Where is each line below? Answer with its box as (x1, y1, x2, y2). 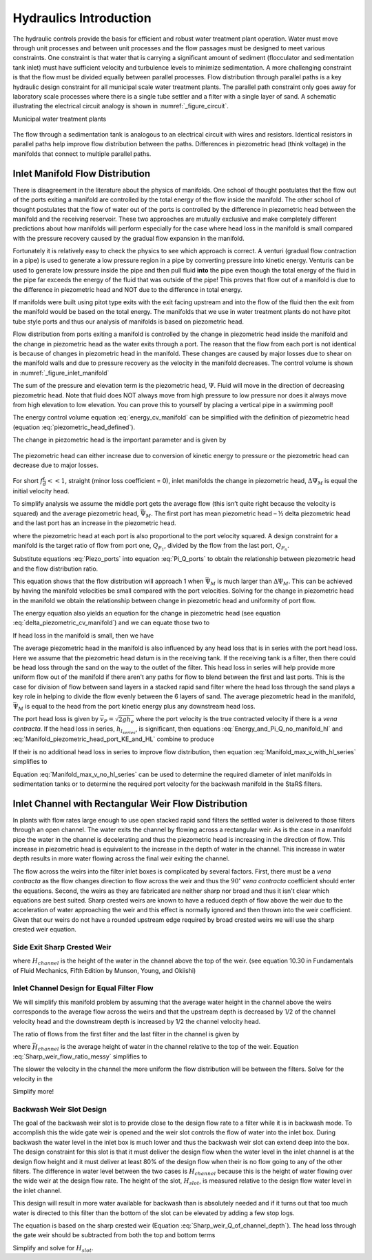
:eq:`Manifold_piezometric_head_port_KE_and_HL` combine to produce (12, 735, 215, 743)
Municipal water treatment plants (12, 115, 107, 123)
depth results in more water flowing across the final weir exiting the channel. (12, 854, 230, 863)
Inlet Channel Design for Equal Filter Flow (12, 983, 154, 993)
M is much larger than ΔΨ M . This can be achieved (210, 577, 353, 587)
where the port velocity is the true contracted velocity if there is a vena (135, 715, 338, 722)
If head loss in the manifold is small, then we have (12, 631, 154, 640)
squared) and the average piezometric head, (12, 509, 139, 518)
